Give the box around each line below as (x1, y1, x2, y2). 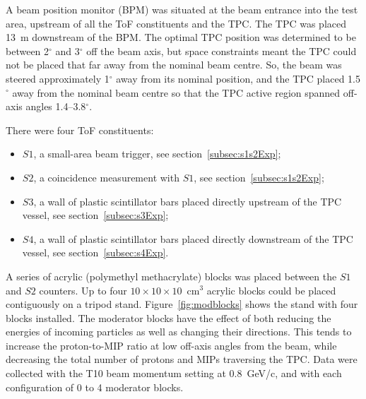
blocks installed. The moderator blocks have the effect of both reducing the (6, 310, 331, 325)
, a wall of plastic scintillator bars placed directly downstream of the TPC (33, 231, 353, 246)
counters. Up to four (39, 282, 127, 297)
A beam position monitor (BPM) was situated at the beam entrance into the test (6, 2, 358, 16)
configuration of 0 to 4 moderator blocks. (6, 379, 184, 394)
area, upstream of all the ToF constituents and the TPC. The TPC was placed (6, 16, 346, 30)
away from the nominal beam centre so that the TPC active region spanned (12, 85, 341, 100)
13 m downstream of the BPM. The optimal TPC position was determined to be (6, 30, 356, 44)
